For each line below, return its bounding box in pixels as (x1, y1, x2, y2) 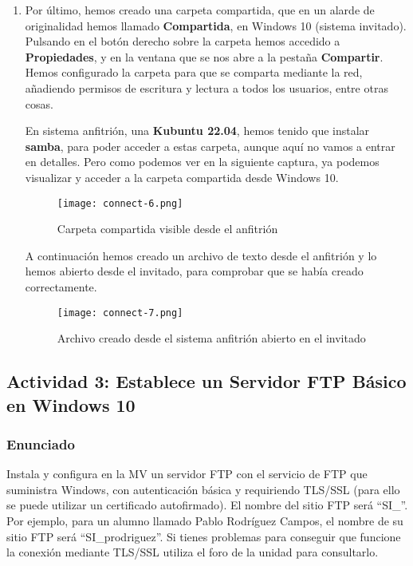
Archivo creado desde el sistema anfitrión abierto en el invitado (57, 330, 366, 346)
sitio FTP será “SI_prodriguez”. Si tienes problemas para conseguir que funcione (6, 528, 401, 544)
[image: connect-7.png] (57, 307, 183, 319)
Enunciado (6, 433, 75, 453)
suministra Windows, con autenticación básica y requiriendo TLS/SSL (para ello (6, 481, 400, 497)
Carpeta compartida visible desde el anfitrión (57, 220, 278, 237)
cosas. (25, 95, 53, 112)
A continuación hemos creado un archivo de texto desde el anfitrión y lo (25, 247, 377, 263)
